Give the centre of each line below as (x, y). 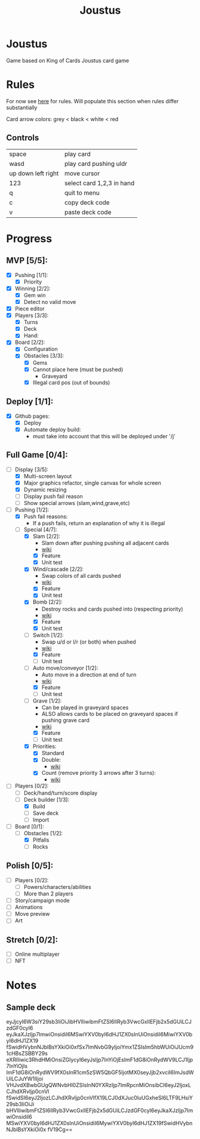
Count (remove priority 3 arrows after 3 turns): (99, 773)
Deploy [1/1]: (30, 401)
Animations (29, 907)
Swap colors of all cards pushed (81, 576)
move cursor (82, 173)
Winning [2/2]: (33, 288)
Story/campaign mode (42, 901)
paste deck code (88, 212)
